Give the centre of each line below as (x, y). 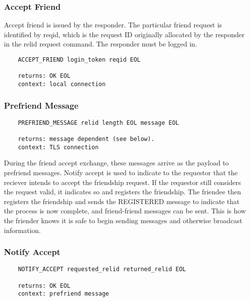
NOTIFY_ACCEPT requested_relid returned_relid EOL (102, 269)
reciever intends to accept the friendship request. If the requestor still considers (123, 182)
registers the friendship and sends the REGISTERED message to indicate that (122, 201)
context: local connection (62, 84)
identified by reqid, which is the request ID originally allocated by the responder (124, 34)
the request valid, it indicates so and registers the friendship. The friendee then (123, 192)
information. (23, 230)
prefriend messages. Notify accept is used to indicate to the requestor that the (121, 173)
